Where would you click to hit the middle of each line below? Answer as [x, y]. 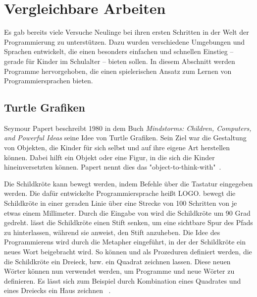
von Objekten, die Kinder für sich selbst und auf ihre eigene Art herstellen [117, 148]
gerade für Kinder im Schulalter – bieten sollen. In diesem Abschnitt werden [120, 61]
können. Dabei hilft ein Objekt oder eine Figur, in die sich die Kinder [109, 157]
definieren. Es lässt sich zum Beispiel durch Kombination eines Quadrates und [123, 280]
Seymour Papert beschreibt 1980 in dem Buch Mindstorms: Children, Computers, [128, 128]
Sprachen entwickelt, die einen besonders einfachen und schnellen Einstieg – [119, 51]
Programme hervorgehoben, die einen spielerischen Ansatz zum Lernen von [118, 71]
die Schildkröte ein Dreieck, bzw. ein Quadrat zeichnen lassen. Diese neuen [117, 261]
